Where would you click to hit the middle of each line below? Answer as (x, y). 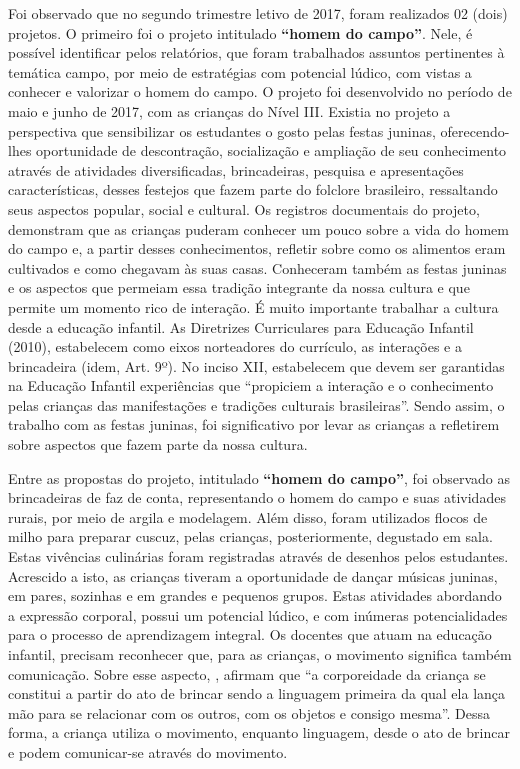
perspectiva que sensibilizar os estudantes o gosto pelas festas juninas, (222, 130)
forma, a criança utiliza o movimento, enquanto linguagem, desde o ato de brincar (259, 732)
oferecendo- (475, 130)
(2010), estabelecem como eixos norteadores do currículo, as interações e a (235, 346)
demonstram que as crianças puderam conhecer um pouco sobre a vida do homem (258, 228)
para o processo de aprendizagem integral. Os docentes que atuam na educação (250, 634)
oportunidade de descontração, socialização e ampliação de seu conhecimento (271, 150)
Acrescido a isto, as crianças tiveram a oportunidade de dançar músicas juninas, (253, 575)
